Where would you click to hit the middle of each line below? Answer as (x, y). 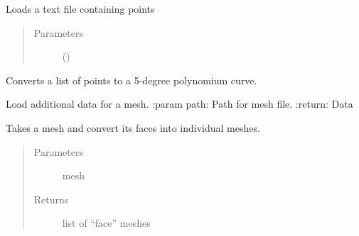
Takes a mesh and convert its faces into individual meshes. (133, 127)
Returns (51, 199)
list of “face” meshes (106, 223)
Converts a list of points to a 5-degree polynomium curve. (132, 80)
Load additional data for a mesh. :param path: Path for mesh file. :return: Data (179, 104)
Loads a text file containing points (80, 9)
